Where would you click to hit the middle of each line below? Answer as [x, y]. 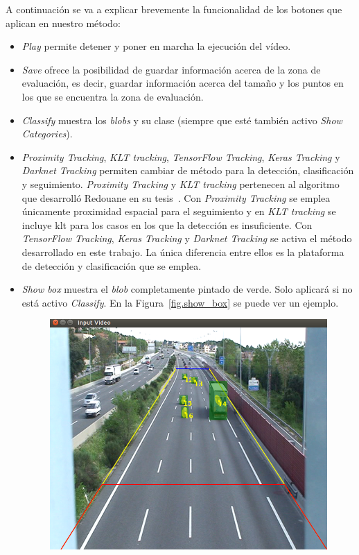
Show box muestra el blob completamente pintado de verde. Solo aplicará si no [187, 289]
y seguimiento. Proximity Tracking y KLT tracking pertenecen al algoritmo [181, 183]
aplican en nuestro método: [63, 23]
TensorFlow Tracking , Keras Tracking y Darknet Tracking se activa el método [187, 238]
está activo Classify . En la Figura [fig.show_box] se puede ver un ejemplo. [180, 302]
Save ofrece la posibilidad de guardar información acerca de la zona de [171, 69]
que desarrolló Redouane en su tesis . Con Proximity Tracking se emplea [176, 197]
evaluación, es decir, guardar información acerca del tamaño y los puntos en [183, 83]
